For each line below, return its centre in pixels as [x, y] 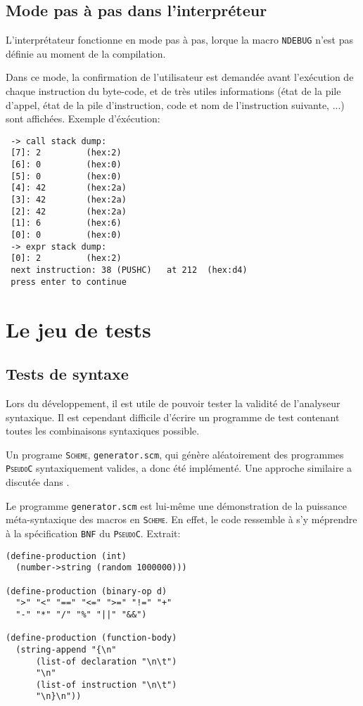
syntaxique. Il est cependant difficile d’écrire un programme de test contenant [173, 417]
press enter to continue [69, 282]
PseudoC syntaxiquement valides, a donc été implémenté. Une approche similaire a [179, 468]
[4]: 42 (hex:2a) [69, 188]
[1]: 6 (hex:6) [66, 223]
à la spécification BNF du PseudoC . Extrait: [93, 533]
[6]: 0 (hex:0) [66, 165]
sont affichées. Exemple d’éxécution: [83, 118]
